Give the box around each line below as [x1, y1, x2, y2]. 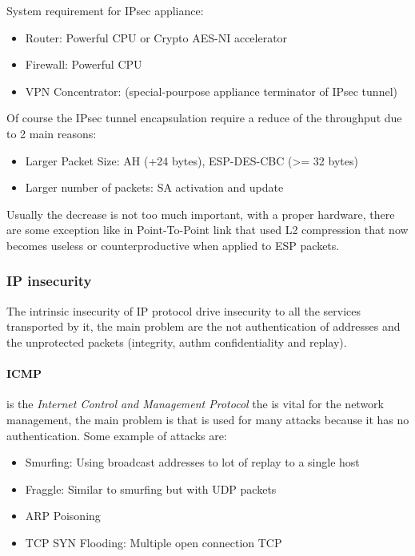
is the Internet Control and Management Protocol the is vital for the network [6, 395, 385, 412]
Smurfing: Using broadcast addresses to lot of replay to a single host [25, 454, 360, 471]
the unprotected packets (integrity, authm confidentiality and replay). [6, 333, 347, 350]
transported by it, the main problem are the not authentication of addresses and [6, 318, 401, 335]
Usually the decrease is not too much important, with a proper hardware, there [6, 205, 395, 222]
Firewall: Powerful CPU [25, 56, 142, 73]
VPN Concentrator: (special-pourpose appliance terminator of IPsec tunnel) [25, 82, 397, 99]
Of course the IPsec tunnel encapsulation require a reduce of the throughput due [6, 109, 402, 126]
